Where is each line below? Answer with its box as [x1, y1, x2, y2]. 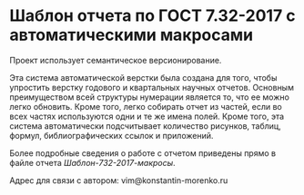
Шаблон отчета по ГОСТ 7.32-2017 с [9, 5, 296, 26]
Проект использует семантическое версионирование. [9, 54, 222, 65]
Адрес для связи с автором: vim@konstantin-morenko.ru [9, 174, 228, 186]
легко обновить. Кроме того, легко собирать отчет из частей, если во [9, 101, 282, 112]
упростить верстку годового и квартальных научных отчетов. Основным [9, 82, 294, 93]
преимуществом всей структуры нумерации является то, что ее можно [9, 92, 289, 102]
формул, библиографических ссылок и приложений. [9, 130, 214, 141]
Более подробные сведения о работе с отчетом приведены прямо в [9, 147, 276, 159]
